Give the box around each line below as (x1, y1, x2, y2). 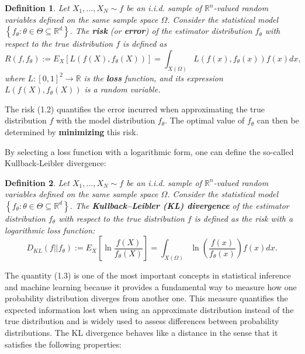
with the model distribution (56, 114, 155, 126)
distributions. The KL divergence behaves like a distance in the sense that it (5, 326, 278, 338)
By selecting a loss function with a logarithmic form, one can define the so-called (5, 145, 294, 157)
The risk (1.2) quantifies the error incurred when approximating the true (5, 102, 265, 115)
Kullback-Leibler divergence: (5, 157, 106, 169)
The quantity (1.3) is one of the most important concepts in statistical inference (5, 269, 291, 281)
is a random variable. (84, 83, 161, 95)
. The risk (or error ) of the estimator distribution (70, 25, 252, 37)
